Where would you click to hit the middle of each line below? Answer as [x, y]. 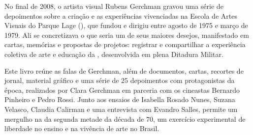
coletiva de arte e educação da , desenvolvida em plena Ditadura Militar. [114, 54]
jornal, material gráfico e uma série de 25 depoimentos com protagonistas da [120, 80]
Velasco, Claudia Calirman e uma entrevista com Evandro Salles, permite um [121, 109]
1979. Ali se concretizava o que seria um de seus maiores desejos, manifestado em [127, 35]
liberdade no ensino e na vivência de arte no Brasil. [82, 128]
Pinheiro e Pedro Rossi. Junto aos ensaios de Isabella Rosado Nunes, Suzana [120, 99]
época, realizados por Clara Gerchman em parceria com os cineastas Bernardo [122, 90]
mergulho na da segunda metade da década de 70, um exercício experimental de [125, 119]
